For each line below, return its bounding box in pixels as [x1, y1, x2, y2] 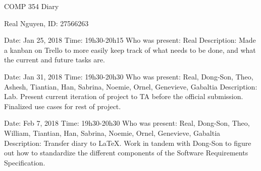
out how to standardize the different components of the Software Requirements [4, 147, 248, 158]
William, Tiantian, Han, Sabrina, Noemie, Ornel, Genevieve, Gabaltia [4, 127, 221, 138]
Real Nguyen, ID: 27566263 [4, 18, 89, 28]
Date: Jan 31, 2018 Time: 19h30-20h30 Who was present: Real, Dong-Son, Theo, [4, 71, 253, 81]
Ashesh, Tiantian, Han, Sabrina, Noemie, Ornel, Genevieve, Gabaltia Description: [4, 81, 257, 92]
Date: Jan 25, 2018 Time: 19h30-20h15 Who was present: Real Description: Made [4, 35, 256, 45]
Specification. [4, 157, 45, 167]
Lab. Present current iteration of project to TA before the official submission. [4, 91, 243, 102]
